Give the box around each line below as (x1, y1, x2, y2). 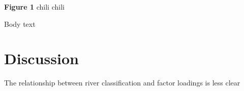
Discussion (4, 48, 79, 69)
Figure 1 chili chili (4, 2, 65, 12)
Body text (4, 18, 36, 29)
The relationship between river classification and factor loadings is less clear (4, 77, 240, 88)
